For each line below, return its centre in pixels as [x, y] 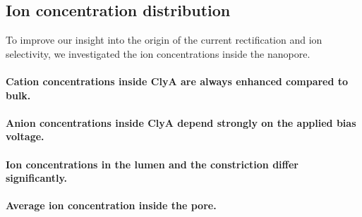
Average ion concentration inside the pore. [111, 205]
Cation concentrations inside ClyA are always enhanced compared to [177, 81]
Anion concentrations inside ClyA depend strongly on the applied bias [181, 122]
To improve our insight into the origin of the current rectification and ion [164, 40]
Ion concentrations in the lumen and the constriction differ [152, 164]
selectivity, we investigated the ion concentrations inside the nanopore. [158, 53]
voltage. [25, 136]
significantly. [37, 178]
